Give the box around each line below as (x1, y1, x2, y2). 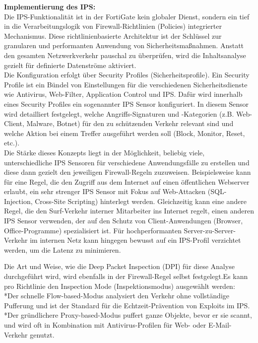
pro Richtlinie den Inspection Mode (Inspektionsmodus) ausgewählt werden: (4, 280, 235, 291)
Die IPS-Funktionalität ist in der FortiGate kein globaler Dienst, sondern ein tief (4, 11, 250, 21)
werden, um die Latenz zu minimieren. (4, 244, 121, 255)
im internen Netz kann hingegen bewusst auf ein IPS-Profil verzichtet (30, 235, 241, 245)
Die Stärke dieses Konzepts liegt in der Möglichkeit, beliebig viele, (4, 147, 205, 157)
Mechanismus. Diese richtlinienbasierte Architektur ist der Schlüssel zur (4, 30, 222, 41)
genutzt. (30, 329, 55, 340)
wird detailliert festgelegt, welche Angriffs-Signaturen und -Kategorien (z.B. (4, 108, 234, 119)
